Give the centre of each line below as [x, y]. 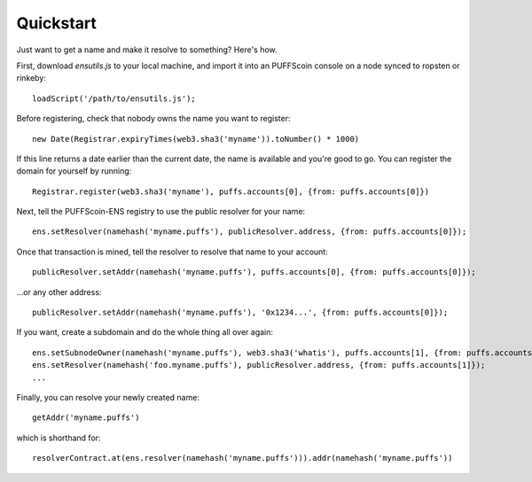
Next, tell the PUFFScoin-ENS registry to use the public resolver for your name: [161, 212]
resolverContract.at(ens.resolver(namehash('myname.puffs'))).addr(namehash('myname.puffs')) [243, 458]
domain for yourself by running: [74, 171]
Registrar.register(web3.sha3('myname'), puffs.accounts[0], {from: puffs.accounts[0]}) [231, 191]
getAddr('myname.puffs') [86, 418]
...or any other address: [59, 292]
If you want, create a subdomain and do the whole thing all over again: [145, 332]
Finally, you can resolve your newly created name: [108, 397]
